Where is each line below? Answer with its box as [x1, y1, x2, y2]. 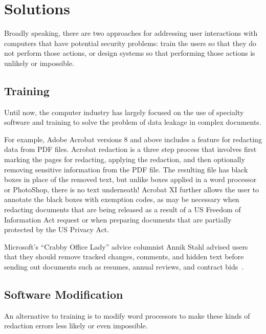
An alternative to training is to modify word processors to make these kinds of [4, 310, 250, 321]
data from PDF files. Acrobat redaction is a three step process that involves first [4, 144, 257, 154]
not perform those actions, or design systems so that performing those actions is [4, 48, 255, 58]
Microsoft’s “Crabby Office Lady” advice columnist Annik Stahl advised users [4, 241, 248, 252]
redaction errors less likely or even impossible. [4, 320, 148, 331]
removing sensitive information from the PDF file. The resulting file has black [4, 164, 248, 174]
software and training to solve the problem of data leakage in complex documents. [4, 117, 261, 127]
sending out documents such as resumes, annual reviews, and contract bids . [4, 261, 244, 272]
